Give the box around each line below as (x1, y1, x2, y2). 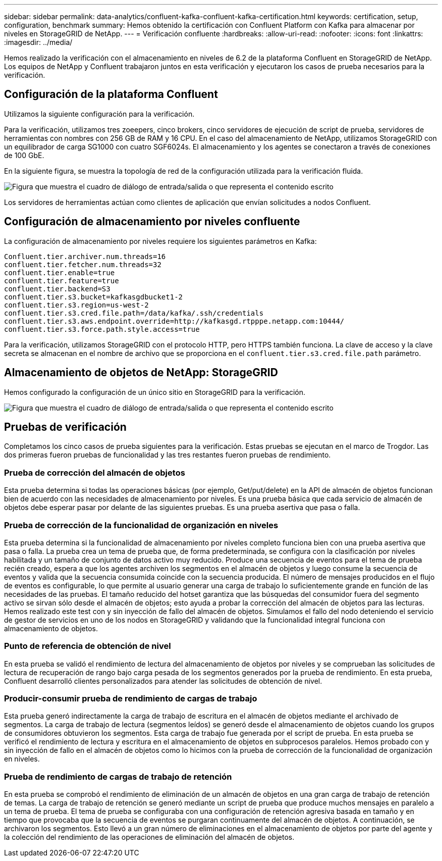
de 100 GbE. (4, 150, 44, 160)
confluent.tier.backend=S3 (4, 284, 111, 293)
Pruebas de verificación (4, 420, 127, 433)
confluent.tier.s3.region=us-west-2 (4, 300, 149, 309)
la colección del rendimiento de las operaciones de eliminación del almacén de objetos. (4, 833, 295, 842)
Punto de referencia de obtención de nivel (4, 641, 171, 651)
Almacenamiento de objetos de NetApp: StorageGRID (4, 366, 278, 379)
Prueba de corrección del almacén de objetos (4, 467, 185, 478)
